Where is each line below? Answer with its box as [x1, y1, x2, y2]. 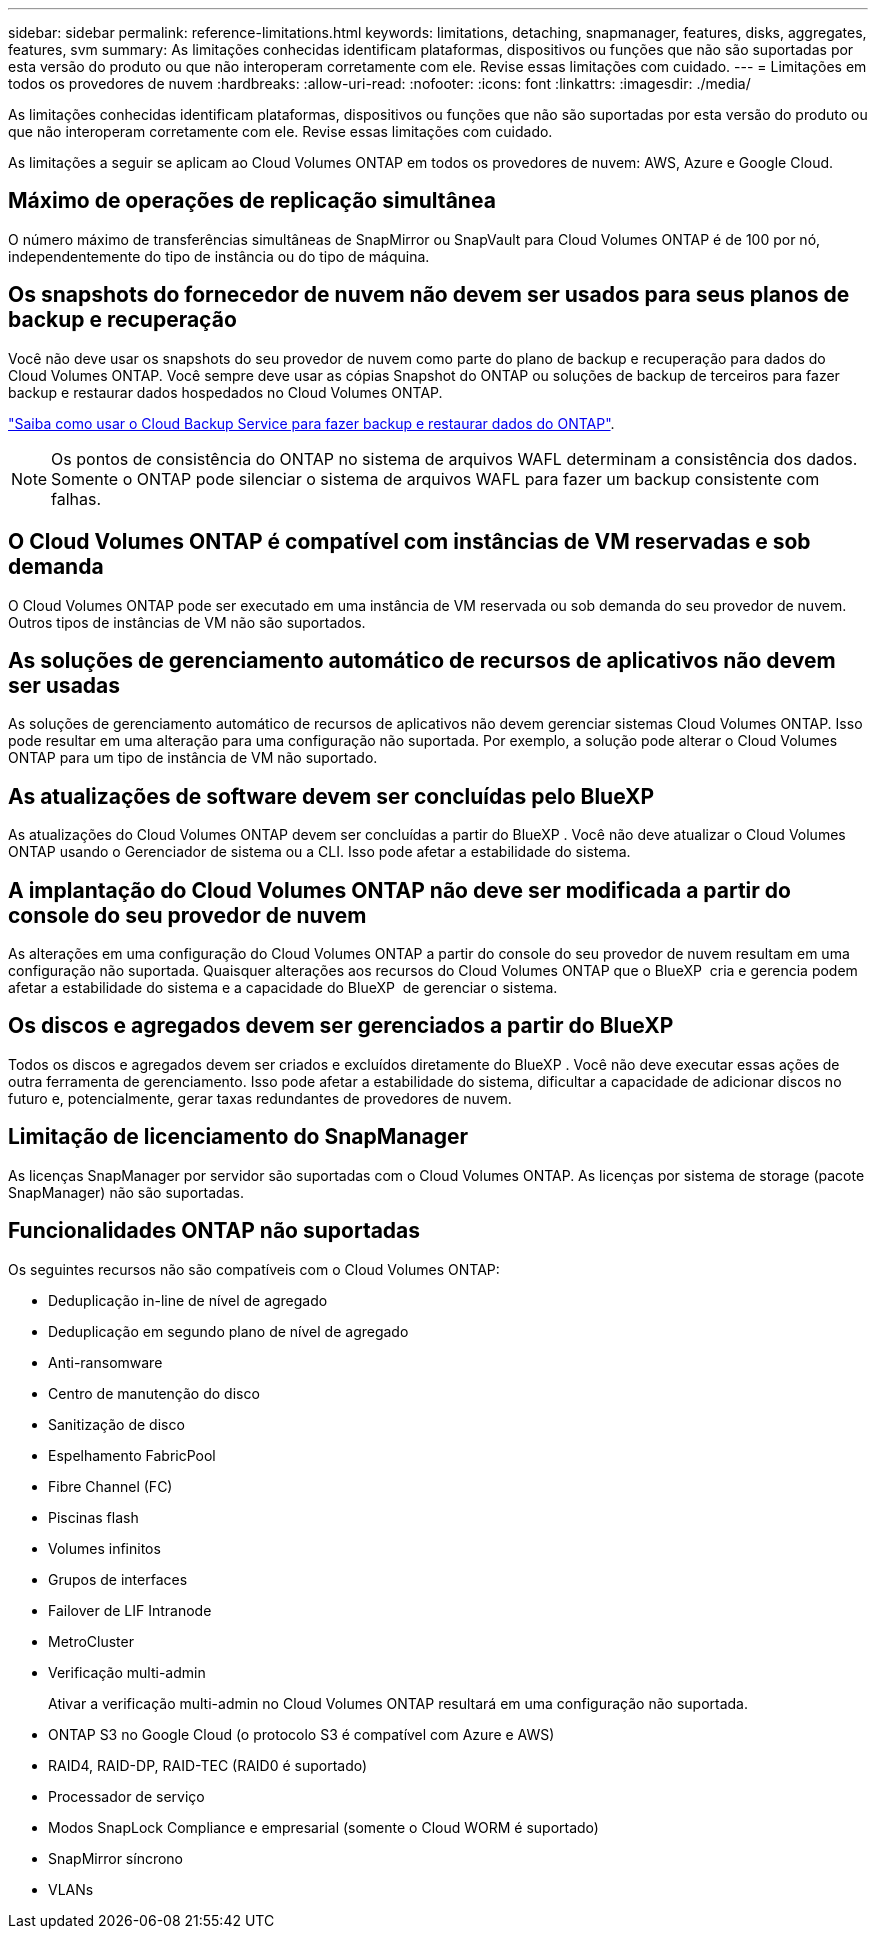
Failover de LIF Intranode [48, 1601, 212, 1619]
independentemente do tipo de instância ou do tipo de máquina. [8, 247, 430, 265]
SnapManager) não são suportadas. [8, 1183, 244, 1201]
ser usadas [8, 672, 121, 698]
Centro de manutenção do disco [48, 1384, 260, 1402]
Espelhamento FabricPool [48, 1446, 216, 1464]
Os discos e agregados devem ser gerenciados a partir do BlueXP [8, 1013, 674, 1039]
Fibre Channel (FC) [48, 1477, 173, 1495]
